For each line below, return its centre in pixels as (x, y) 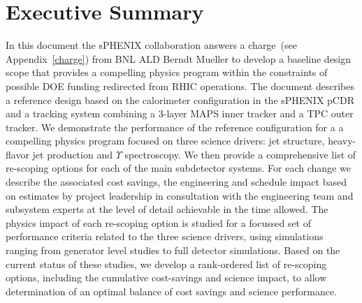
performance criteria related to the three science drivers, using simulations (165, 236)
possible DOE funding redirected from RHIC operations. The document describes (180, 86)
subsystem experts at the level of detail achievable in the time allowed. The (167, 209)
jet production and (72, 154)
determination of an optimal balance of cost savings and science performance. (172, 291)
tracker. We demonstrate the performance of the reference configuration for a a (175, 127)
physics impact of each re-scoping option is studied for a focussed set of (158, 222)
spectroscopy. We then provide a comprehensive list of (240, 154)
